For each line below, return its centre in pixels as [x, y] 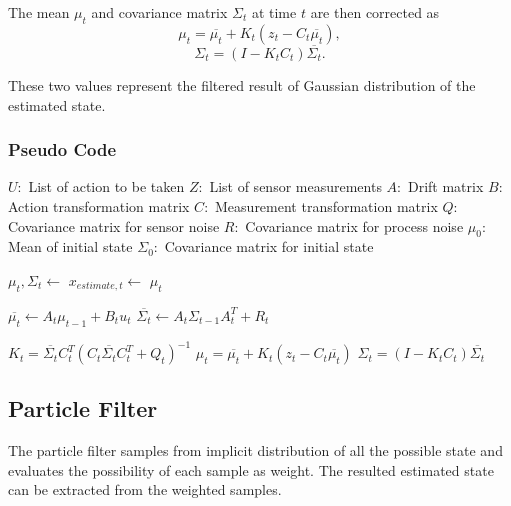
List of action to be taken [106, 186]
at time [274, 12]
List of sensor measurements [295, 186]
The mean [39, 12]
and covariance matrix [159, 12]
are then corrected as [375, 12]
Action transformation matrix [99, 206]
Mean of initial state [70, 246]
